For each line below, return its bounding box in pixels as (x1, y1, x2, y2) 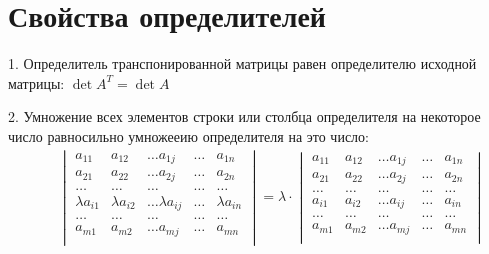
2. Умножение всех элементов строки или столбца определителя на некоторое (8, 106, 481, 127)
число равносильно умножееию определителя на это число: (8, 125, 369, 146)
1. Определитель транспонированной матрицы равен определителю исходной (8, 53, 477, 74)
